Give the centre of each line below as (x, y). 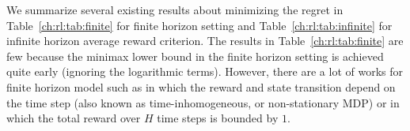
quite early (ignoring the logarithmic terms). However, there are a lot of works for (205, 71)
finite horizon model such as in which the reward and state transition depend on (201, 86)
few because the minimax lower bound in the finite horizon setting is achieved (195, 56)
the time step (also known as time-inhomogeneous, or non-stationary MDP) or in (203, 102)
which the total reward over (74, 118)
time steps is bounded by (218, 118)
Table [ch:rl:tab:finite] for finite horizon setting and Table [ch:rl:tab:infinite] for (199, 25)
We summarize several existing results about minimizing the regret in (175, 9)
